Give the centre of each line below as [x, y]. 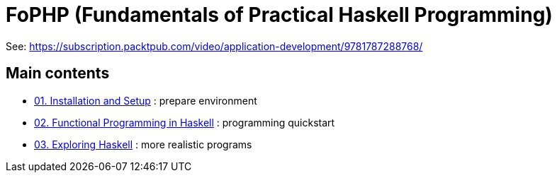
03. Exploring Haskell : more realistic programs [143, 144]
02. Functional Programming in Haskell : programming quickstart [185, 122]
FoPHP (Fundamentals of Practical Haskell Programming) [279, 15]
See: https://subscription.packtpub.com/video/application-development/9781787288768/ [214, 46]
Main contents [58, 73]
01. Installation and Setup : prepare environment [146, 100]
